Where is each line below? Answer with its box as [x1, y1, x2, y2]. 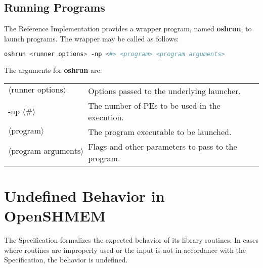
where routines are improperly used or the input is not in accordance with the [4, 244, 246, 255]
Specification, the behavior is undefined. [4, 254, 128, 265]
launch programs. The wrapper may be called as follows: [4, 33, 179, 43]
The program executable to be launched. [88, 125, 232, 138]
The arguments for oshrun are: [4, 65, 102, 75]
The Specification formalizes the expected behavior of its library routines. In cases [4, 235, 259, 245]
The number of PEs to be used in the [88, 99, 221, 111]
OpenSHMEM [4, 205, 106, 226]
